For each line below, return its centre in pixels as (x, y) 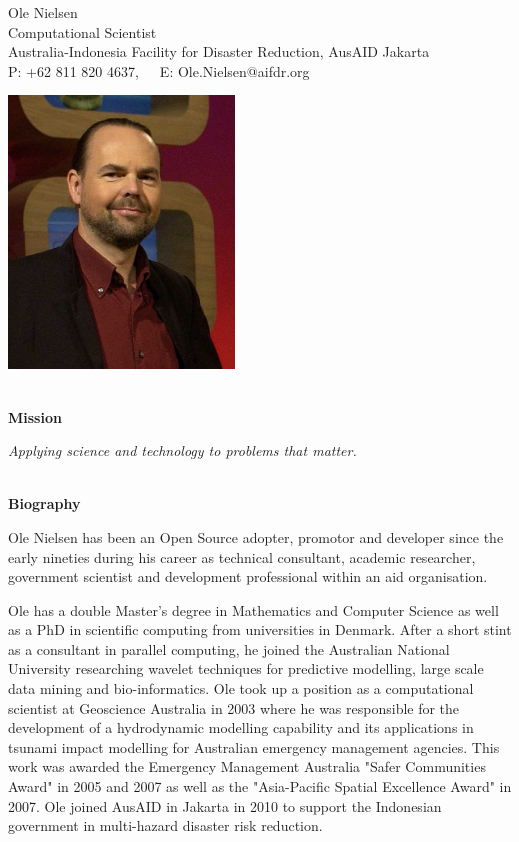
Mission (35, 416)
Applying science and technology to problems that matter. (182, 450)
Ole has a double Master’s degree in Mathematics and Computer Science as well (253, 609)
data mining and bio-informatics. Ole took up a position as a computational (241, 688)
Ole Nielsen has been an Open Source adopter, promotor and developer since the (256, 536)
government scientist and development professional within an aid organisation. (248, 576)
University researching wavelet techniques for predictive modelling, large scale (246, 668)
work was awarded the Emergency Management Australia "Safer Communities (247, 766)
